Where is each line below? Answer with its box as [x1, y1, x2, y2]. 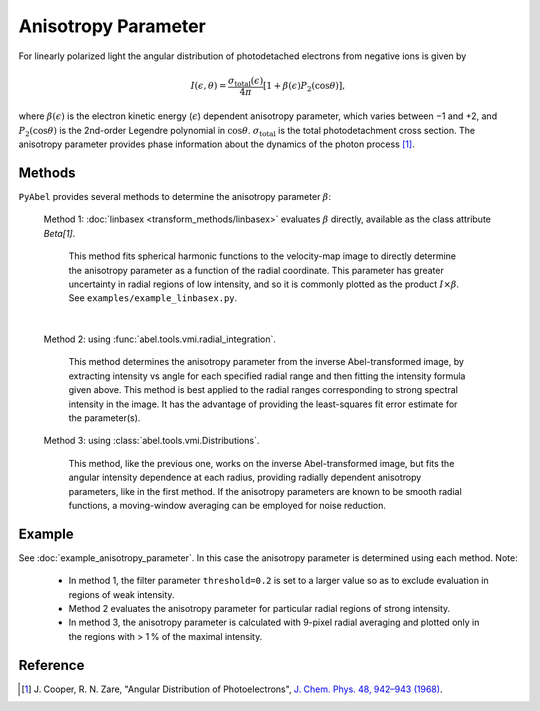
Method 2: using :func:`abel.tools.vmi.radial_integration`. [43, 333, 277, 345]
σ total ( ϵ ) [227, 75, 264, 89]
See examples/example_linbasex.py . [68, 292, 238, 304]
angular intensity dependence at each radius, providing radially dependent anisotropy [68, 471, 422, 484]
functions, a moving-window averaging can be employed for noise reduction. [68, 500, 387, 511]
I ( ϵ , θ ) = [190, 80, 227, 92]
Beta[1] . [43, 227, 76, 239]
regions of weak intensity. [68, 588, 175, 600]
